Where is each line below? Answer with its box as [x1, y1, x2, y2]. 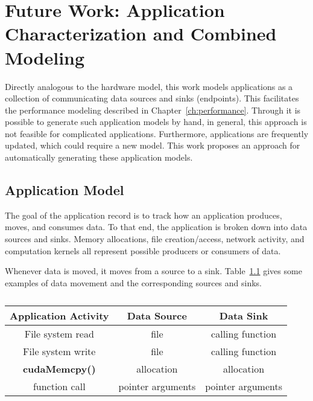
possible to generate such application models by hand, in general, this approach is [5, 115, 307, 128]
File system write [23, 344, 96, 359]
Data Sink [219, 309, 268, 323]
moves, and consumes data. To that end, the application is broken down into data [5, 220, 308, 233]
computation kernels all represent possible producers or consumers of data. [5, 244, 281, 257]
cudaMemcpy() [22, 362, 96, 376]
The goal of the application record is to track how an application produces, [5, 208, 282, 221]
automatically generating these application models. [5, 151, 193, 164]
